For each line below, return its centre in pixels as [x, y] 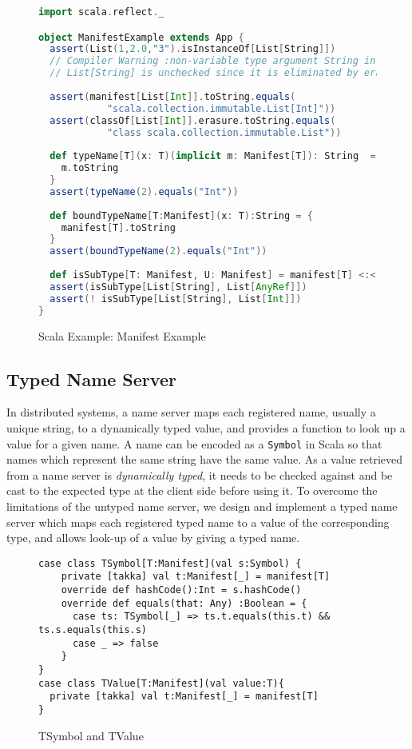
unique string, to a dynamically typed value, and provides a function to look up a [206, 427]
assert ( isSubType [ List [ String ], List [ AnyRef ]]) [178, 287]
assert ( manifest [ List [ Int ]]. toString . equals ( [173, 96]
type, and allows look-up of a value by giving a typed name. [153, 538]
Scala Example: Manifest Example [122, 335]
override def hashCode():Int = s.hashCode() [181, 590]
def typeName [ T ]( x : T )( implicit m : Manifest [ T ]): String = [213, 156]
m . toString [90, 168]
